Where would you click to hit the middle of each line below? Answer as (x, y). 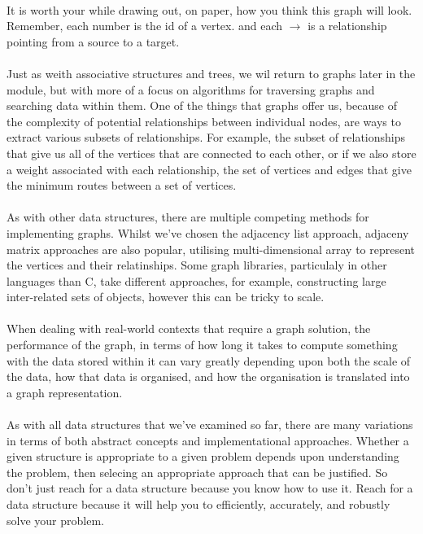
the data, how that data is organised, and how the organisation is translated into (208, 376)
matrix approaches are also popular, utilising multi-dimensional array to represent (211, 249)
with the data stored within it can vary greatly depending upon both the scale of (209, 360)
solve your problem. (55, 520)
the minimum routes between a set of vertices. (122, 185)
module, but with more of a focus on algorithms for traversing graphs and (191, 89)
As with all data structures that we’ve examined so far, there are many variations (210, 425)
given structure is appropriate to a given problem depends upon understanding (203, 456)
